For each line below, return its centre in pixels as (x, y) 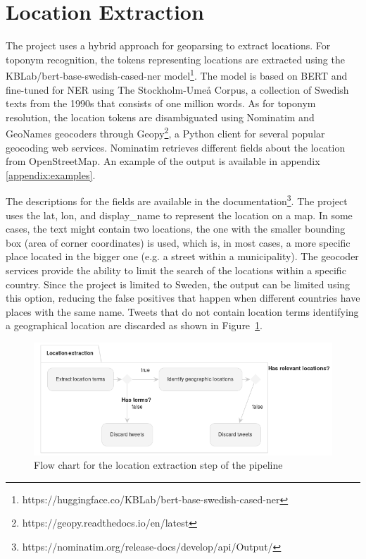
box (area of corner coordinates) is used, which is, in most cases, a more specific (178, 242)
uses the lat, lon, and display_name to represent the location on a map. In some (179, 215)
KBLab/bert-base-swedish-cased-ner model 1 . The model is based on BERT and (177, 74)
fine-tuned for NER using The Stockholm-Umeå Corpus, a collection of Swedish (177, 89)
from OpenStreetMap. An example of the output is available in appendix (163, 161)
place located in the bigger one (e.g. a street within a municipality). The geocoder (182, 256)
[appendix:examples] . (51, 174)
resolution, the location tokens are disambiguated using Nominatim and (160, 117)
